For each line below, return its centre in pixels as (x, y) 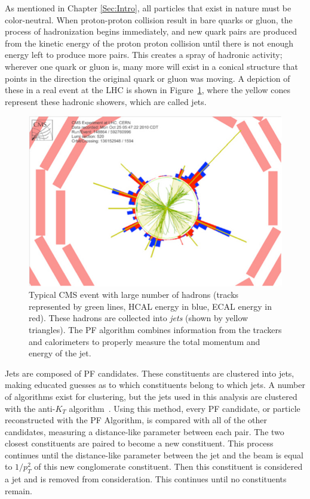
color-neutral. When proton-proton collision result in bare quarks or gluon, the (149, 19)
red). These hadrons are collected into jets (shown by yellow (139, 318)
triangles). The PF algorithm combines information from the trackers (155, 329)
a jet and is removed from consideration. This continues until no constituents (146, 479)
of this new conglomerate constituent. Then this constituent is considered (168, 466)
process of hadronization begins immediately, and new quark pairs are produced (151, 31)
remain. (19, 490)
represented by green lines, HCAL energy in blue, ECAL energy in (150, 306)
